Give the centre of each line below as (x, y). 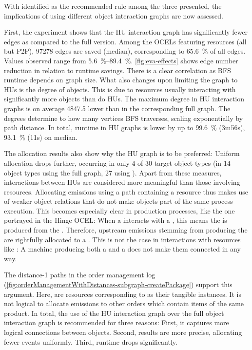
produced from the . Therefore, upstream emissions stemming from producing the (126, 230)
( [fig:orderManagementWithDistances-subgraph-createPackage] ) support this (118, 284)
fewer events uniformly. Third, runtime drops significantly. (91, 341)
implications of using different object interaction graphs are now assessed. (114, 15)
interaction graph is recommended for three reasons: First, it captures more (116, 322)
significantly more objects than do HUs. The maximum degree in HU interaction (124, 99)
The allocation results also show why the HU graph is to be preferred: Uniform (122, 153)
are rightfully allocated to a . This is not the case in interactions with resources (122, 239)
